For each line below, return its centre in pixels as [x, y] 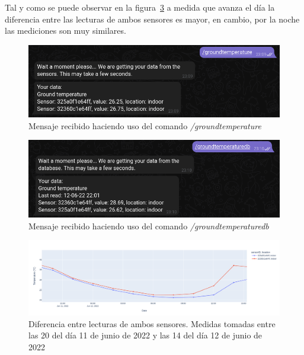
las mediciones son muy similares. [65, 31]
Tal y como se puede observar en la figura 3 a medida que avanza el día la [140, 7]
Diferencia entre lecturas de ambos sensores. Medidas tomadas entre [152, 323]
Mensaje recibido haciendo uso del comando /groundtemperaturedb [149, 226]
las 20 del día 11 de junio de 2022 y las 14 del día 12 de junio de [145, 335]
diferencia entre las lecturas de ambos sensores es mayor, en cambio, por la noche [152, 19]
